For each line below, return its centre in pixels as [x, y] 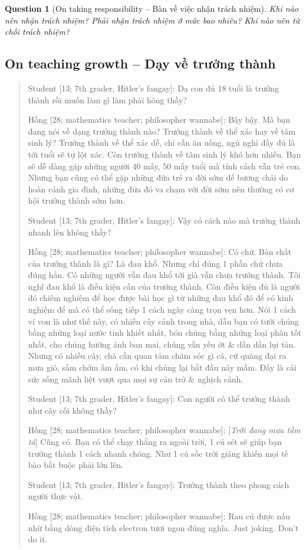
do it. [38, 539]
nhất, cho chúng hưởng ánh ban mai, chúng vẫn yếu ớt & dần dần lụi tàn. [162, 344]
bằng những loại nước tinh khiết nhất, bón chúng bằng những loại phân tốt [165, 333]
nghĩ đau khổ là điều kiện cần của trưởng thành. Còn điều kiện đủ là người [164, 286]
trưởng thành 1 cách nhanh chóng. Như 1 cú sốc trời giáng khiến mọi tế [158, 453]
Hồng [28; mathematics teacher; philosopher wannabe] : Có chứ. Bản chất [160, 252]
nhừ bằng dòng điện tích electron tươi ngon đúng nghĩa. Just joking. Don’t [163, 527]
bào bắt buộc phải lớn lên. [76, 465]
